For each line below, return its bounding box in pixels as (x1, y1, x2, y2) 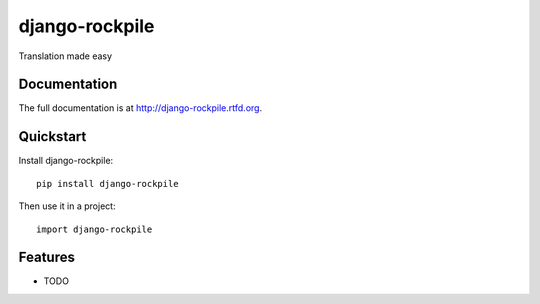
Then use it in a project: (18, 200, 116, 212)
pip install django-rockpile (36, 178, 179, 189)
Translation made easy (18, 50, 113, 62)
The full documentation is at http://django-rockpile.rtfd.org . (18, 102, 263, 114)
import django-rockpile (36, 223, 153, 235)
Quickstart (18, 128, 87, 145)
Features (18, 249, 75, 266)
